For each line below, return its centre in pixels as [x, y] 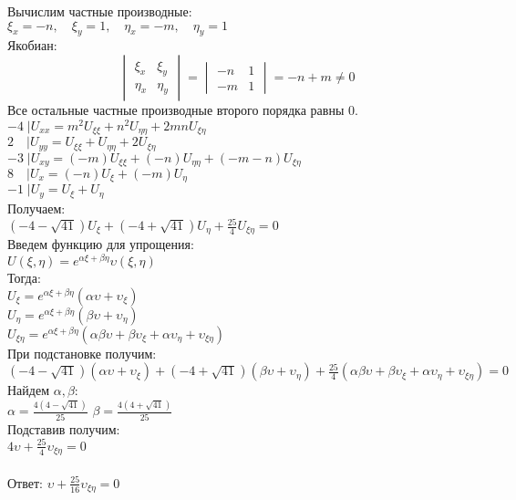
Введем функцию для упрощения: [101, 244]
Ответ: [25, 482]
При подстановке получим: [82, 353]
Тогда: [24, 278]
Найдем [29, 390]
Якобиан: [32, 45]
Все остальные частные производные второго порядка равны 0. [183, 109]
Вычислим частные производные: [100, 11]
